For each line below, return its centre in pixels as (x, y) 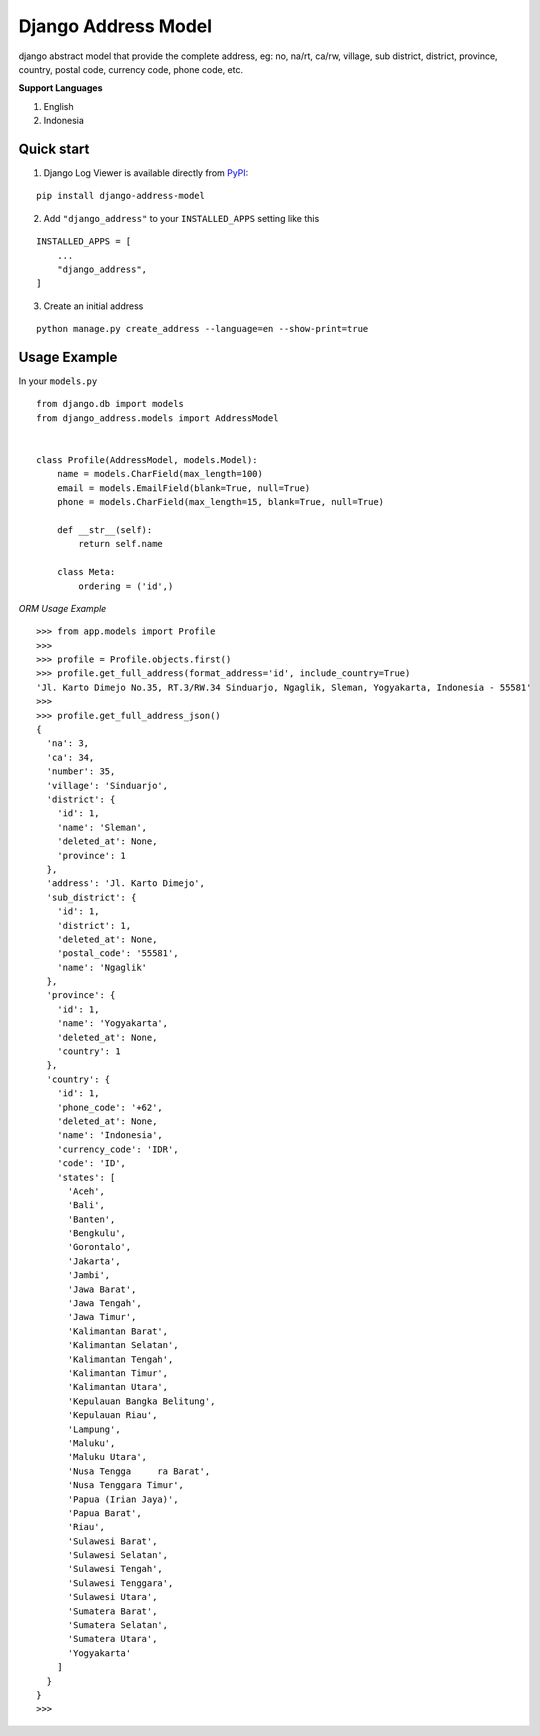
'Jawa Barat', (102, 1289)
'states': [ (86, 1177)
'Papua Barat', (104, 1513)
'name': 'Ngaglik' (102, 967)
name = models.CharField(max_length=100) (160, 474)
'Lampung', (94, 1429)
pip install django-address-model (120, 196)
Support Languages (61, 88)
